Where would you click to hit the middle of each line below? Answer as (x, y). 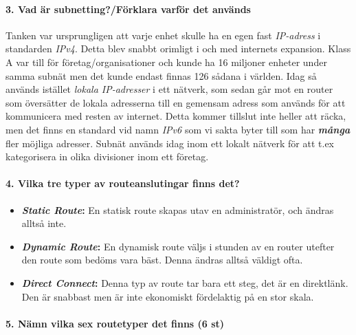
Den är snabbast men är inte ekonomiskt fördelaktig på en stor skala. (168, 296)
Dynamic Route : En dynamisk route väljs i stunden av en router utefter (178, 246)
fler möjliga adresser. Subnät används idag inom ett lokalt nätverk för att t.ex (170, 143)
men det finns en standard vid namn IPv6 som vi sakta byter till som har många (178, 129)
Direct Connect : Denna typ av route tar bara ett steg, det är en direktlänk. (185, 282)
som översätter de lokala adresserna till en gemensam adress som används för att (176, 102)
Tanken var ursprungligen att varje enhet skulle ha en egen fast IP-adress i (163, 35)
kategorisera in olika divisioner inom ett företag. (107, 156)
